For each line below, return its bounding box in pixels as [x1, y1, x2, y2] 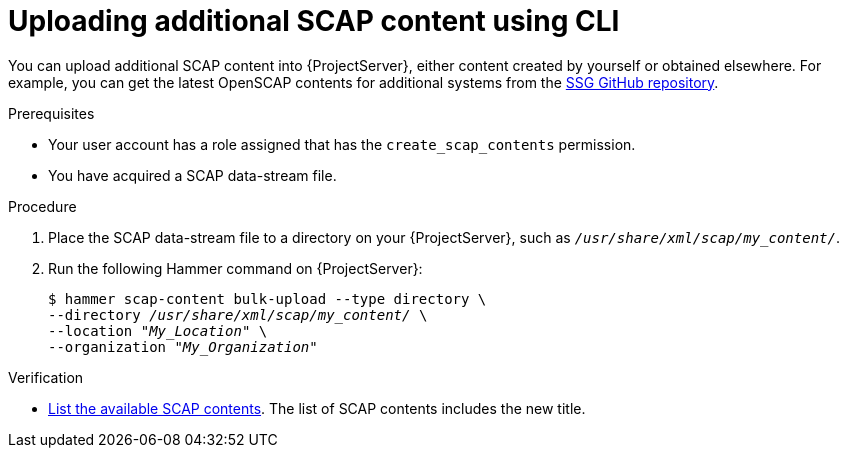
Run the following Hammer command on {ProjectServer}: [48, 259, 423, 277]
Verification [8, 368, 84, 386]
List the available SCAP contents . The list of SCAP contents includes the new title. [48, 399, 586, 417]
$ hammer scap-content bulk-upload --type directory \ [48, 290, 487, 307]
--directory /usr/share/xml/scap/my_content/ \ [48, 306, 428, 323]
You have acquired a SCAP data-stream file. [48, 166, 337, 184]
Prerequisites [8, 104, 95, 122]
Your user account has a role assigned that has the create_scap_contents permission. [48, 135, 636, 153]
